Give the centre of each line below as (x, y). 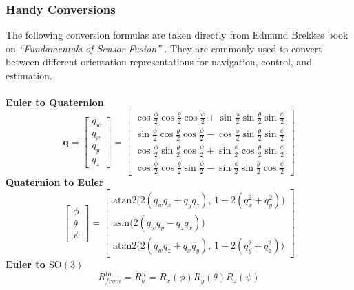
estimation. (29, 75)
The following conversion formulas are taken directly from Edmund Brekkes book (177, 35)
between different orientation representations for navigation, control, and (159, 62)
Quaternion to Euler (55, 182)
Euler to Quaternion (55, 102)
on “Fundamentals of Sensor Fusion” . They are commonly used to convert (164, 48)
